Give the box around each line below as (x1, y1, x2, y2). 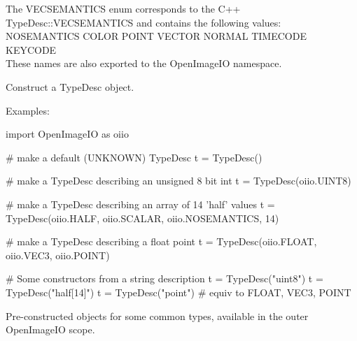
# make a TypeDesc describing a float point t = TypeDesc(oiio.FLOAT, (6, 234, 317, 249)
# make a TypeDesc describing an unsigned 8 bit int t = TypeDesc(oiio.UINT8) (6, 173, 351, 188)
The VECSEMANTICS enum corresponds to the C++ (6, 1, 241, 15)
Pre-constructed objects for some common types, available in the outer (6, 308, 309, 323)
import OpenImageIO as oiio (6, 126, 129, 141)
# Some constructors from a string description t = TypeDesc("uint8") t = (6, 271, 323, 286)
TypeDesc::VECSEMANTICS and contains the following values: (6, 15, 281, 29)
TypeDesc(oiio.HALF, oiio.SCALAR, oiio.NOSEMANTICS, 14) (6, 210, 279, 225)
